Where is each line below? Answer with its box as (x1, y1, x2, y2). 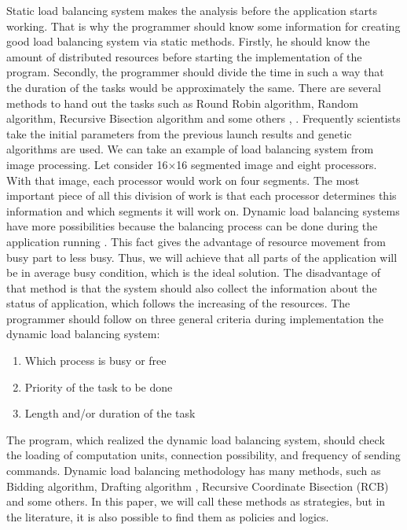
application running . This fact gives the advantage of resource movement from (6, 233, 386, 249)
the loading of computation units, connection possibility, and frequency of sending (6, 447, 401, 463)
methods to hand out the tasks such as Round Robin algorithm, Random (6, 94, 358, 111)
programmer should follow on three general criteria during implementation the (6, 310, 383, 326)
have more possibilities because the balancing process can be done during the (6, 218, 378, 234)
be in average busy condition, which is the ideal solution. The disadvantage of (6, 264, 380, 281)
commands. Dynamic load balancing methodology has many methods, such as (6, 462, 381, 479)
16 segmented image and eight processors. (176, 156, 377, 172)
